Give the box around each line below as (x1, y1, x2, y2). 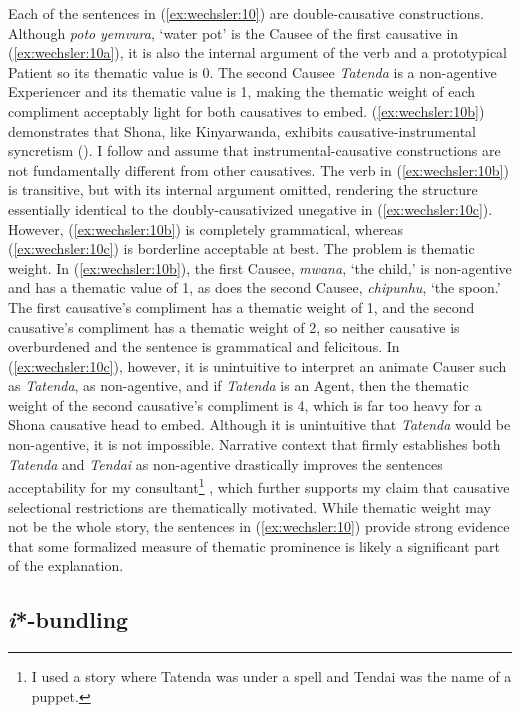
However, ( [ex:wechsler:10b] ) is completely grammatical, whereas (8, 218, 404, 239)
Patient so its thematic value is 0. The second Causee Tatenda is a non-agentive (8, 61, 497, 82)
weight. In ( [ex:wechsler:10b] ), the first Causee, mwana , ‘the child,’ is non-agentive (8, 257, 512, 278)
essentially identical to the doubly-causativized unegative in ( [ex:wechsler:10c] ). (8, 198, 493, 219)
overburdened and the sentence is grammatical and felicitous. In (8, 336, 400, 357)
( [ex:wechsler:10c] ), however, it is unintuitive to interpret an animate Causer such (8, 355, 507, 376)
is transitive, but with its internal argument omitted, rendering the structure (8, 179, 478, 200)
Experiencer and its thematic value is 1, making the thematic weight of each (8, 81, 476, 102)
